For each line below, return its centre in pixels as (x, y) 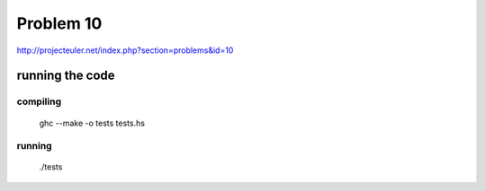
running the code (66, 76)
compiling (39, 101)
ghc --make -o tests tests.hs (92, 123)
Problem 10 (59, 23)
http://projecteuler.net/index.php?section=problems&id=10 (125, 50)
